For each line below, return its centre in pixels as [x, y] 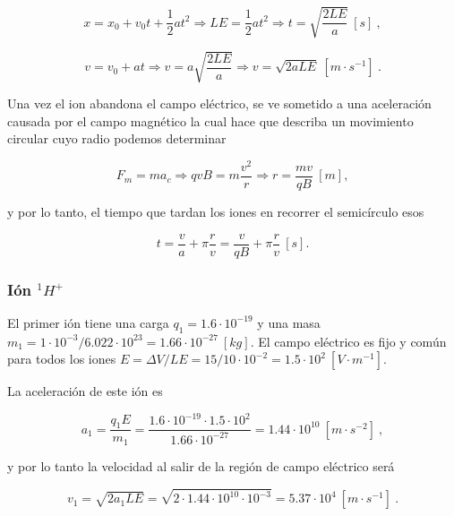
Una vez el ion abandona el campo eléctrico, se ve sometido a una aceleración [219, 103]
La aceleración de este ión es [85, 391]
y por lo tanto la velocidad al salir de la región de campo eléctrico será [201, 465]
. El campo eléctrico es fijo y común [348, 341]
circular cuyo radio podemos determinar [117, 138]
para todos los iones [62, 359]
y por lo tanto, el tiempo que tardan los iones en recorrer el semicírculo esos [216, 212]
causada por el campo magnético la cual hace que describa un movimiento [210, 120]
